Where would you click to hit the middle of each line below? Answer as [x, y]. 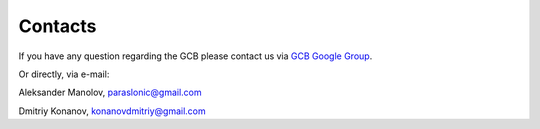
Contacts [57, 26]
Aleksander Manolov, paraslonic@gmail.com [110, 92]
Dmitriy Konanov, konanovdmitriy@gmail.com [112, 111]
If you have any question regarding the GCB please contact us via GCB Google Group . [195, 56]
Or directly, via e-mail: [64, 74]
